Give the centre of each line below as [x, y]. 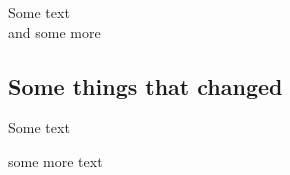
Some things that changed [145, 85]
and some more [54, 31]
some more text [55, 160]
